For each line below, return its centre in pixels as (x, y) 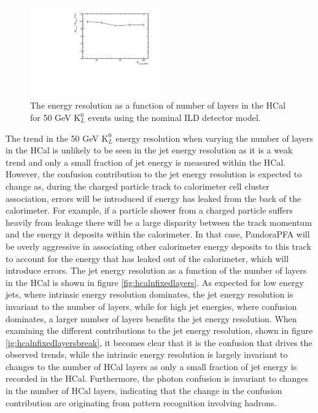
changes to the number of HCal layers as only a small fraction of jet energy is (151, 366)
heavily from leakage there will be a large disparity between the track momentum (159, 222)
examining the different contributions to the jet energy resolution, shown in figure (159, 330)
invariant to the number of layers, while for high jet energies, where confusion (151, 306)
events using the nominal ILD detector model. (174, 118)
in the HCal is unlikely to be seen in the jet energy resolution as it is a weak (149, 150)
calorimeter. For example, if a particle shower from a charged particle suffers (149, 210)
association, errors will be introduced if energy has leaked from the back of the (153, 198)
